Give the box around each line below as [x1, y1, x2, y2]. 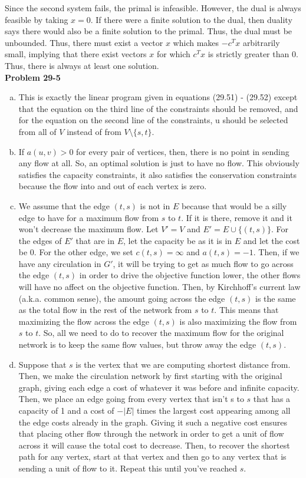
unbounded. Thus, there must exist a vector [5, 36, 163, 48]
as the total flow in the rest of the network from [18, 304, 192, 316]
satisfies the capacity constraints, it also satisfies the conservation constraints [18, 168, 297, 180]
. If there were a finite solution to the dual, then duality [90, 13, 292, 25]
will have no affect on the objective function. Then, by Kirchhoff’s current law [18, 281, 301, 293]
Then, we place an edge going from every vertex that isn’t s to [18, 393, 244, 405]
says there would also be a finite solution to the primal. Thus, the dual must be [5, 25, 292, 37]
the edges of [18, 234, 62, 246]
